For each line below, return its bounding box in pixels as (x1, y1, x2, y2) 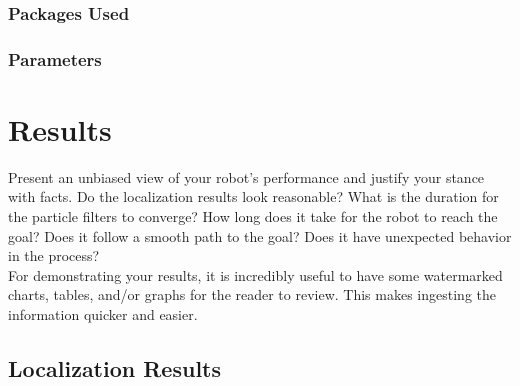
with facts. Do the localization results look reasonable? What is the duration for (8, 186, 499, 207)
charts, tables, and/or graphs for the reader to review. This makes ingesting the (8, 284, 496, 305)
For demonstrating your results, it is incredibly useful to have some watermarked (8, 264, 503, 285)
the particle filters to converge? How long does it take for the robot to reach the (8, 206, 498, 226)
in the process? (8, 245, 100, 266)
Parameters (8, 46, 102, 71)
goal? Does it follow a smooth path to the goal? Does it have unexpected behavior (8, 225, 512, 246)
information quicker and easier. (8, 303, 198, 324)
